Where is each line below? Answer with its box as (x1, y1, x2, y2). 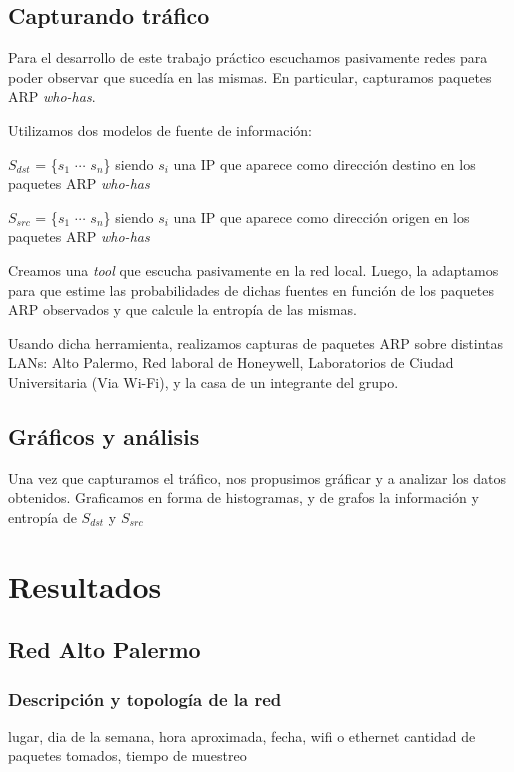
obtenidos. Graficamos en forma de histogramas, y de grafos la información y (8, 487, 479, 508)
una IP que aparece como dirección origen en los (173, 206, 470, 227)
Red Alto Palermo (8, 634, 201, 665)
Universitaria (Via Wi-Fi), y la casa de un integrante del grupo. (8, 371, 399, 392)
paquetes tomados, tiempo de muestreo (8, 745, 247, 766)
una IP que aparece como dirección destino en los (173, 153, 476, 174)
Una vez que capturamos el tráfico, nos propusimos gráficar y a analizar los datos (8, 467, 507, 488)
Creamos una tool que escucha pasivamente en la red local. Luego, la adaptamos (8, 259, 499, 280)
